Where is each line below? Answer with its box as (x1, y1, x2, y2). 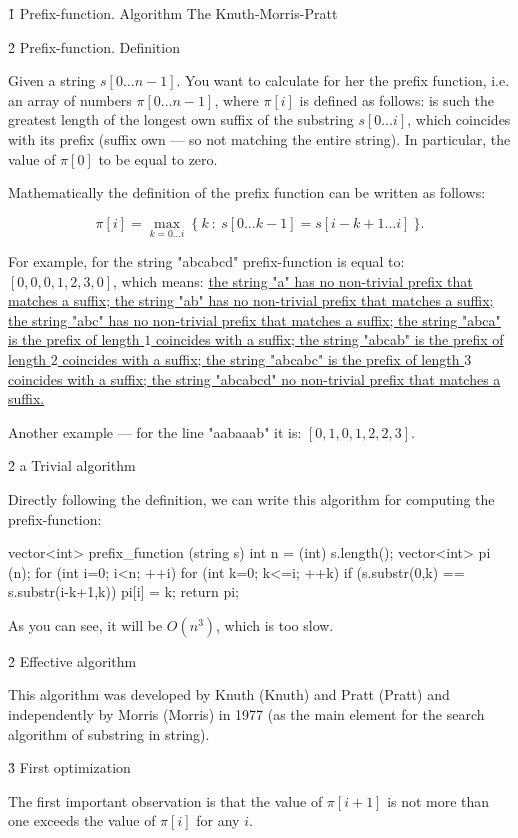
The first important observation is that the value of (8, 790, 323, 811)
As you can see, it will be (8, 614, 163, 635)
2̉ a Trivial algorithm (8, 455, 136, 476)
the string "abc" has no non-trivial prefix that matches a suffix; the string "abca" (8, 309, 501, 330)
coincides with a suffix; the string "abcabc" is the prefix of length (62, 348, 460, 369)
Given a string (8, 70, 96, 91)
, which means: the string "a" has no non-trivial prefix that (113, 270, 473, 291)
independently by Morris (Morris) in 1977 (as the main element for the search (8, 704, 485, 725)
